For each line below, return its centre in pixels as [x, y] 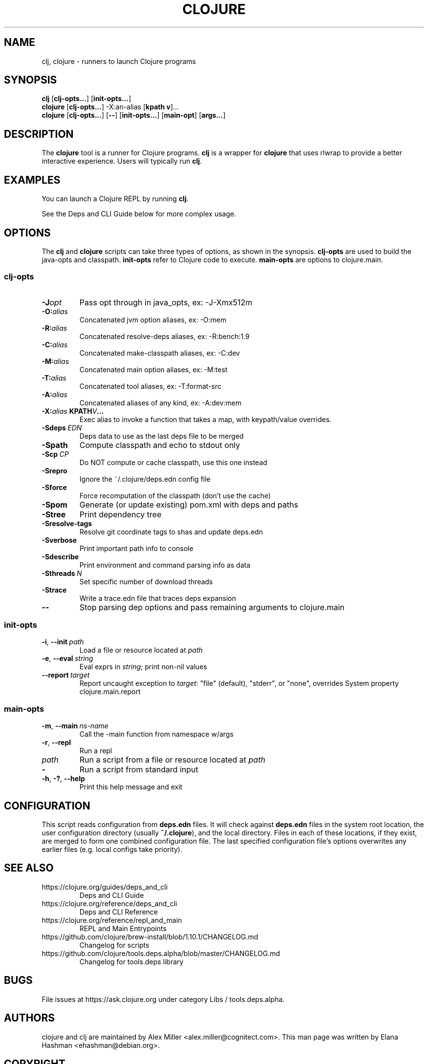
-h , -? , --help [63, 779]
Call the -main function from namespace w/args [156, 734]
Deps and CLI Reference [118, 912]
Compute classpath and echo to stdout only [160, 445]
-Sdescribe [60, 556]
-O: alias [55, 311]
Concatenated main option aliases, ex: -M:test [153, 369]
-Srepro [54, 470]
